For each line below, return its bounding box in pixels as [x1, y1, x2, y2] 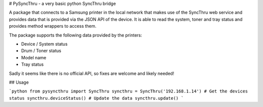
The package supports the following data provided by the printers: [9, 32, 142, 38]
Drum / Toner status [21, 48, 61, 53]
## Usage [9, 79, 29, 85]
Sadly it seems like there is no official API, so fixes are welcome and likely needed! [9, 71, 174, 76]
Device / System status [21, 41, 68, 47]
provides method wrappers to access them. [9, 23, 97, 29]
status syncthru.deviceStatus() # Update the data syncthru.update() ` [9, 95, 184, 101]
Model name [21, 54, 46, 60]
